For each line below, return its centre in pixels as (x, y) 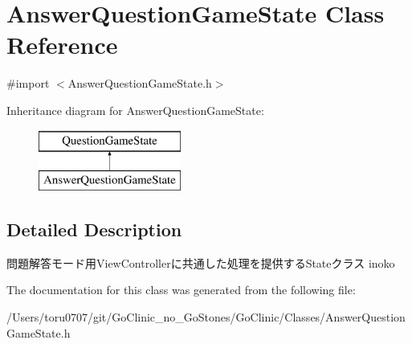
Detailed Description (94, 229)
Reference (62, 45)
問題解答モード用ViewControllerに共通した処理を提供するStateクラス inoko (201, 262)
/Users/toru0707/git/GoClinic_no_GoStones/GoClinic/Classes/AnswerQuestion (206, 317)
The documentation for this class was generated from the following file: (181, 290)
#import (28, 83)
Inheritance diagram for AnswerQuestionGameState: (135, 110)
